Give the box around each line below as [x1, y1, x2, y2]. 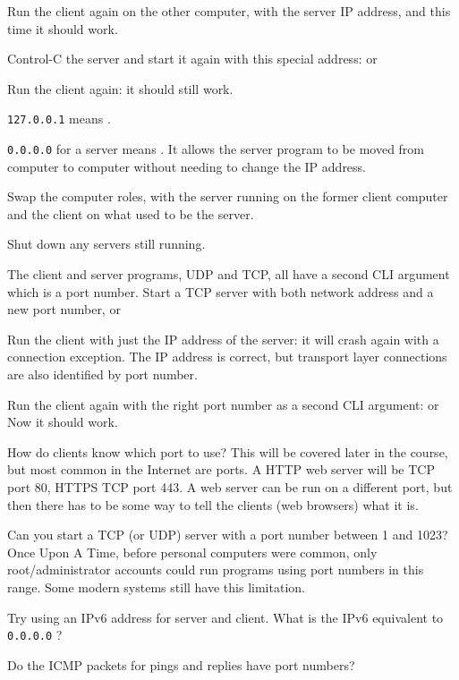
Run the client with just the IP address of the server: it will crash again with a [7, 329, 439, 348]
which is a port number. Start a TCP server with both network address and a [7, 282, 434, 301]
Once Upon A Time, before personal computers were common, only [7, 542, 378, 561]
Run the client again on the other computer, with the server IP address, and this [7, 2, 451, 20]
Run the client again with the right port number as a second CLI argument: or [7, 395, 439, 413]
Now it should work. [7, 412, 118, 431]
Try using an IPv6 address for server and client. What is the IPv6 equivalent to [7, 608, 444, 626]
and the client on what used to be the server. [7, 204, 254, 223]
